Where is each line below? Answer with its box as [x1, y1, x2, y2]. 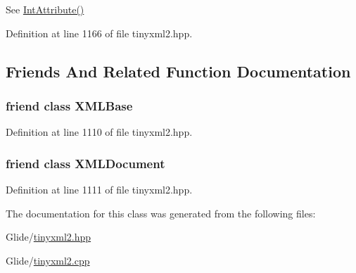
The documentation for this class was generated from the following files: [6, 205, 316, 220]
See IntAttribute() [6, 2, 84, 16]
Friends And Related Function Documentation [6, 60, 351, 82]
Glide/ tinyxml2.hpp [6, 229, 91, 244]
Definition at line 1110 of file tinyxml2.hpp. [6, 125, 193, 139]
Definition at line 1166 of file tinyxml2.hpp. [6, 25, 193, 40]
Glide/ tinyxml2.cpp [6, 253, 90, 267]
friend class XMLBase [6, 96, 133, 114]
